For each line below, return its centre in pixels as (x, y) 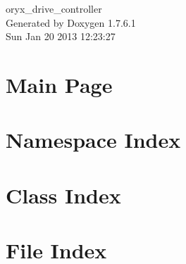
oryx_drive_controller (54, 8)
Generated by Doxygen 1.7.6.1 (71, 22)
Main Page (59, 84)
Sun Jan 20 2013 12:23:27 (61, 36)
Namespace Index (93, 140)
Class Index (63, 195)
